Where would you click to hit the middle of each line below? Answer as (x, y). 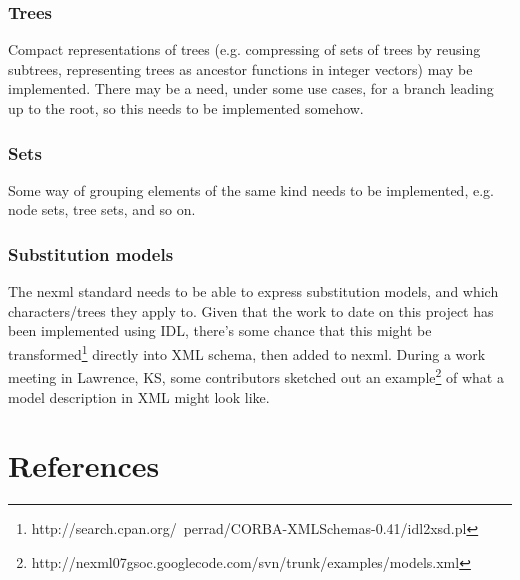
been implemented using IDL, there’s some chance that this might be (220, 330)
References (84, 465)
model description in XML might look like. (139, 396)
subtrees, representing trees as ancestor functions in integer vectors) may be (240, 68)
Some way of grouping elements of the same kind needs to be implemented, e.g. (251, 189)
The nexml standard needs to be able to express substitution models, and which (253, 291)
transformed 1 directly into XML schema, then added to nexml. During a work (247, 352)
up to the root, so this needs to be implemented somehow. (186, 108)
